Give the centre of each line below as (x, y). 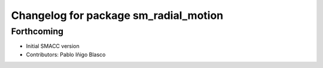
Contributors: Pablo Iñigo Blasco (66, 54)
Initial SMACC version (53, 46)
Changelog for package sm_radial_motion (117, 15)
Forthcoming (37, 31)
